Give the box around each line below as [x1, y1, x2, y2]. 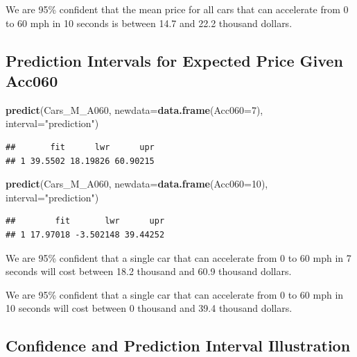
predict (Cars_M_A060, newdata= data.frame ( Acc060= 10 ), [6, 176, 268, 191]
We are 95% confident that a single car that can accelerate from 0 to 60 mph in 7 [6, 250, 351, 265]
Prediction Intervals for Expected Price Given [6, 49, 343, 71]
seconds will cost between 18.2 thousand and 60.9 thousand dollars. [6, 264, 292, 279]
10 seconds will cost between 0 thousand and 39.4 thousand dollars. [6, 301, 293, 315]
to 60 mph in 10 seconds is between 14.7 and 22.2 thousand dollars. [6, 15, 293, 30]
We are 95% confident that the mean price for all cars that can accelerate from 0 [6, 2, 349, 16]
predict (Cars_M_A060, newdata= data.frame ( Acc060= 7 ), [6, 102, 263, 117]
